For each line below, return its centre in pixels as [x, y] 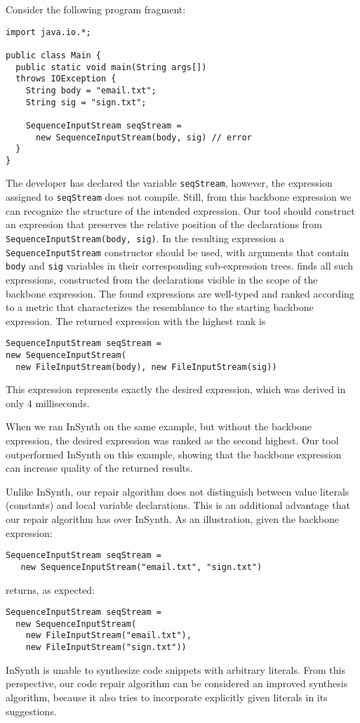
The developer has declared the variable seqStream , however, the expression [169, 183]
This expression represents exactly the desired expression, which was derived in [176, 389]
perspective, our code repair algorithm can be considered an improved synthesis [177, 683]
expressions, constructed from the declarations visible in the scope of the [162, 279]
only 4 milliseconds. [48, 403]
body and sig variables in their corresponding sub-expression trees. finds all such [180, 266]
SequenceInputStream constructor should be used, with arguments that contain [178, 252]
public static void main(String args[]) [111, 67]
